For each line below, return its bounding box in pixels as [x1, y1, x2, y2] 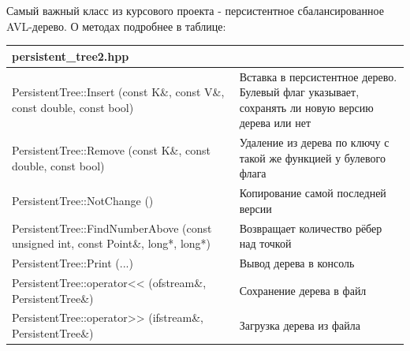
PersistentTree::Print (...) [12, 255, 133, 271]
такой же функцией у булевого [239, 149, 386, 166]
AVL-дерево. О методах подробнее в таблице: [6, 17, 226, 34]
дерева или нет [239, 114, 311, 131]
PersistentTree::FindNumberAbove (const [12, 219, 212, 236]
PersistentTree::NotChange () [12, 192, 154, 208]
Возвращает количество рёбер [239, 219, 382, 236]
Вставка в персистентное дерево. [239, 68, 397, 84]
